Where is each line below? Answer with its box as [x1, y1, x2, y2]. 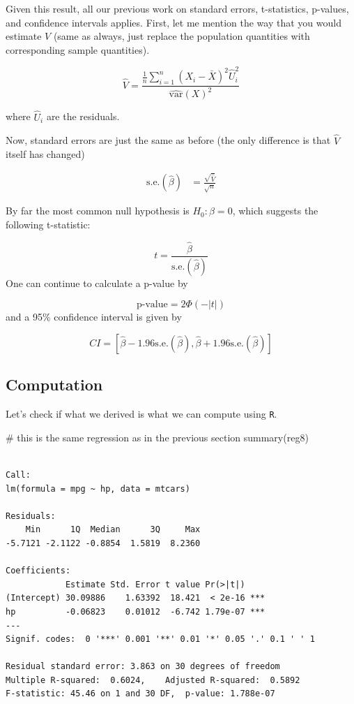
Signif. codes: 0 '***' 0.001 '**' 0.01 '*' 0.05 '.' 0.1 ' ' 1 [6, 634, 315, 645]
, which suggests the [232, 203, 318, 218]
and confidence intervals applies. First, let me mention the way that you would [6, 15, 341, 29]
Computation [6, 374, 103, 395]
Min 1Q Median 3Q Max [25, 525, 201, 535]
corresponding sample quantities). [6, 42, 150, 57]
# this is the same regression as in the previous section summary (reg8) [6, 430, 309, 444]
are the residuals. [46, 109, 120, 124]
